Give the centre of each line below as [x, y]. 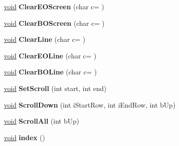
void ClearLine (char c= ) [45, 39]
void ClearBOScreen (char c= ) [54, 23]
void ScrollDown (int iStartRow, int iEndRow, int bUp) [90, 104]
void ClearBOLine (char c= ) [50, 72]
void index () [25, 137]
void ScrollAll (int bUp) [42, 121]
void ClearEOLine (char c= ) [50, 55]
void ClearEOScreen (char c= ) [54, 6]
